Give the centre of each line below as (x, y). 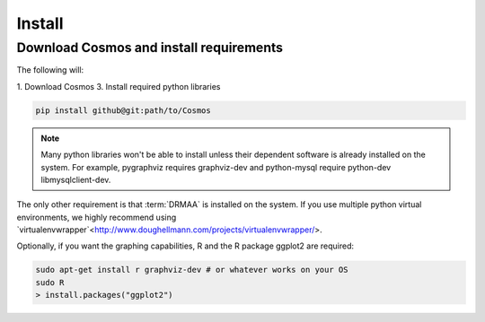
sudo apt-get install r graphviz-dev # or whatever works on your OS (192, 270)
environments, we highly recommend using (97, 217)
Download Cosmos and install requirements (150, 48)
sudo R (50, 282)
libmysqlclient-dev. (76, 179)
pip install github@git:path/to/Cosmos (123, 110)
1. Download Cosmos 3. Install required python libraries (119, 86)
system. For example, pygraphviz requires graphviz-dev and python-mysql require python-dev (216, 167)
